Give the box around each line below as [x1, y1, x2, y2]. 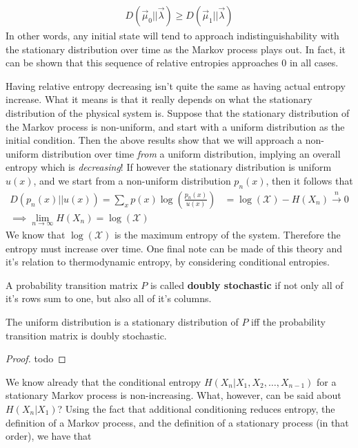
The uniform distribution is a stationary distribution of [6, 315, 239, 329]
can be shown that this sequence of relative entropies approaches [6, 55, 279, 70]
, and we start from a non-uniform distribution [33, 173, 231, 187]
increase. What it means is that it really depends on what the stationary [6, 92, 312, 106]
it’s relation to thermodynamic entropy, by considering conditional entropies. [6, 254, 330, 269]
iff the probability [251, 315, 326, 329]
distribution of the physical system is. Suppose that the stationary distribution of [6, 106, 350, 120]
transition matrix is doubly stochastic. [6, 328, 167, 342]
